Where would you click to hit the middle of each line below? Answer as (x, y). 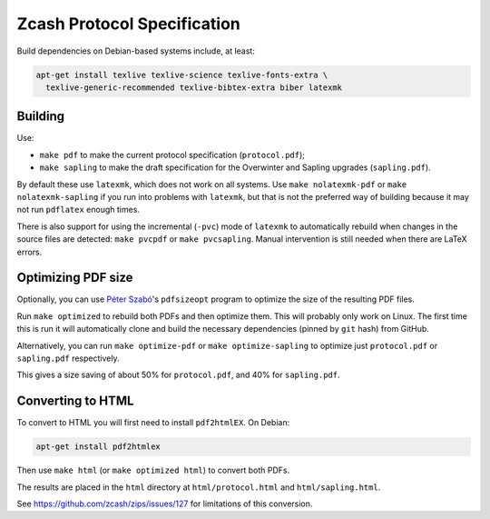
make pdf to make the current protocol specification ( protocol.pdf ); (172, 155)
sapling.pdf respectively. (68, 358)
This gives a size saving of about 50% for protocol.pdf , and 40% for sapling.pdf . (178, 375)
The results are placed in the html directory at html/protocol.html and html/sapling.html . (199, 487)
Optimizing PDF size (75, 278)
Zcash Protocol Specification (128, 24)
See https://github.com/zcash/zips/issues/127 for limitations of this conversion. (165, 504)
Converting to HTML (75, 401)
